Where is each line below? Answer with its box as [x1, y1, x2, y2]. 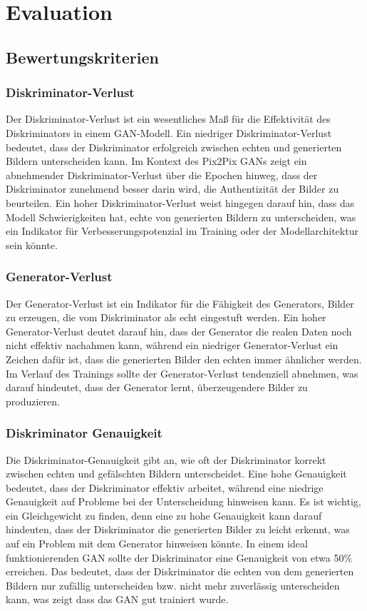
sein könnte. [6, 237, 58, 252]
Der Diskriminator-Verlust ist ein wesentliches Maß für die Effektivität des [6, 111, 331, 126]
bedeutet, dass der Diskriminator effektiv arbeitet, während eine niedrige [6, 480, 324, 495]
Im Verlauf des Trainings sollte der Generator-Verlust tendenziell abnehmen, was [6, 365, 358, 380]
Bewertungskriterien [6, 46, 159, 68]
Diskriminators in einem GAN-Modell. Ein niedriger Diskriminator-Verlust [6, 125, 332, 140]
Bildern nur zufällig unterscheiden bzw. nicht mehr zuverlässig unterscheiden [6, 577, 340, 592]
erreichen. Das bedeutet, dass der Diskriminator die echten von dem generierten [6, 564, 354, 579]
